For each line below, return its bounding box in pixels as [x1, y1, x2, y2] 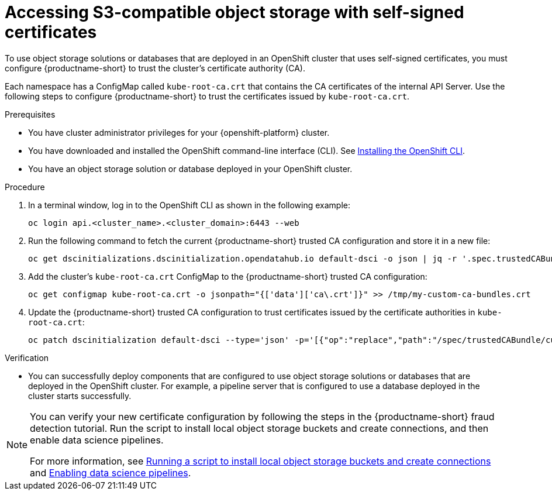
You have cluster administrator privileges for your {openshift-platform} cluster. [28, 127, 330, 137]
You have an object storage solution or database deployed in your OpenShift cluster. [28, 163, 353, 174]
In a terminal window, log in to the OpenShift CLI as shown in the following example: [28, 200, 350, 210]
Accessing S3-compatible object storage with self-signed [5, 2, 464, 22]
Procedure [5, 181, 45, 192]
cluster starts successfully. [28, 390, 132, 401]
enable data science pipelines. [30, 434, 164, 446]
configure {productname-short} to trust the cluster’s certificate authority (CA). [5, 63, 305, 73]
